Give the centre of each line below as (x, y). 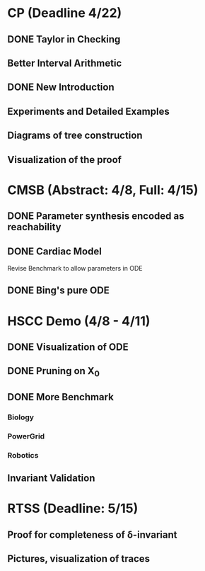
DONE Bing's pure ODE (58, 291)
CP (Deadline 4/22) (65, 13)
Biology (20, 417)
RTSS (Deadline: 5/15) (73, 509)
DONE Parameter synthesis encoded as (96, 216)
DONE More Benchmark (61, 397)
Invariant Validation (51, 479)
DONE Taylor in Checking (64, 39)
